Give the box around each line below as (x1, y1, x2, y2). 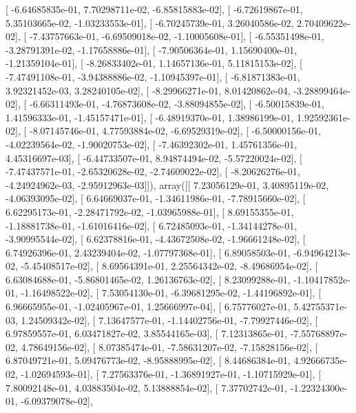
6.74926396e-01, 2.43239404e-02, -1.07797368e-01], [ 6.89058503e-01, (6, 245, 291, 259)
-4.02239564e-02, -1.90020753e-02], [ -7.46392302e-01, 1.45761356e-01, (6, 137, 297, 151)
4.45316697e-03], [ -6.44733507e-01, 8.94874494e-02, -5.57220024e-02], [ (6, 150, 302, 165)
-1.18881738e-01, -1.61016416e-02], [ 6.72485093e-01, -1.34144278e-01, (6, 218, 297, 232)
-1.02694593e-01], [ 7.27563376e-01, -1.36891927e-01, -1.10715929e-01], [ (21, 367, 322, 381)
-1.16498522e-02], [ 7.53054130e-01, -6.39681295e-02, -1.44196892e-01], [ (21, 285, 322, 300)
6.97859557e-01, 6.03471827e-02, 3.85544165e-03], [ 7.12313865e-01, (6, 326, 288, 341)
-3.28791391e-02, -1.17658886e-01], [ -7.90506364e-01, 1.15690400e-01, (6, 42, 297, 57)
